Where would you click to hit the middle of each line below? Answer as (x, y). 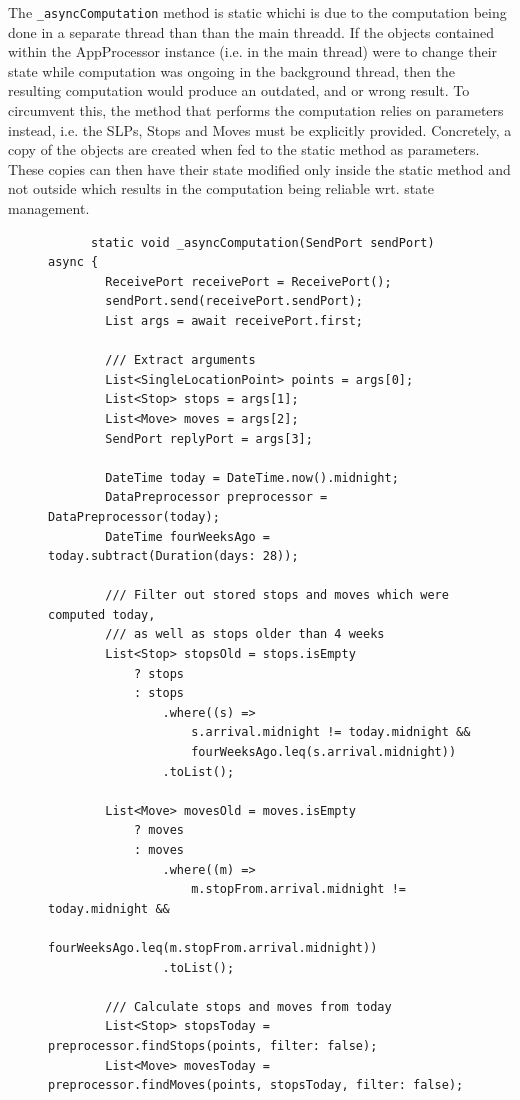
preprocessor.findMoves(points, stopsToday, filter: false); (256, 1085)
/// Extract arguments (180, 360)
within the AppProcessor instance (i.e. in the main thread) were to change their (253, 51)
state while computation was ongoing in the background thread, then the (232, 70)
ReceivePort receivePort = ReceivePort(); (248, 281)
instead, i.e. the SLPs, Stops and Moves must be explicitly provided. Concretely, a (260, 129)
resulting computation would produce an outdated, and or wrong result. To (239, 90)
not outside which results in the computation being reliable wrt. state (221, 188)
